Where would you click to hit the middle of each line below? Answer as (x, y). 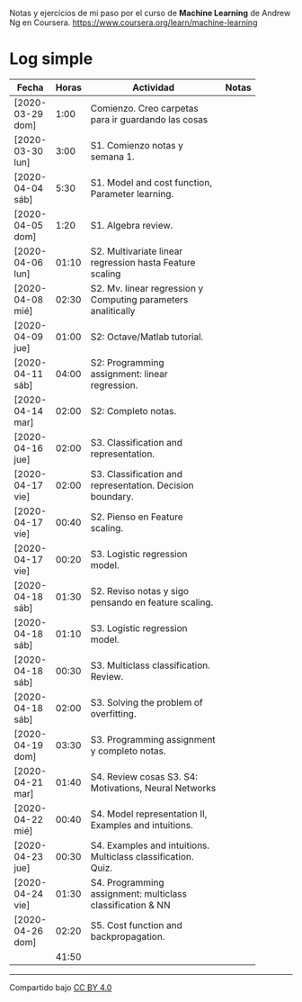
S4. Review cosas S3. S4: (144, 776)
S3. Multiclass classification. (151, 665)
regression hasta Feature (143, 262)
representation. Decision (142, 485)
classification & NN (130, 905)
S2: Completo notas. (133, 411)
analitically (113, 311)
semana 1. (112, 157)
